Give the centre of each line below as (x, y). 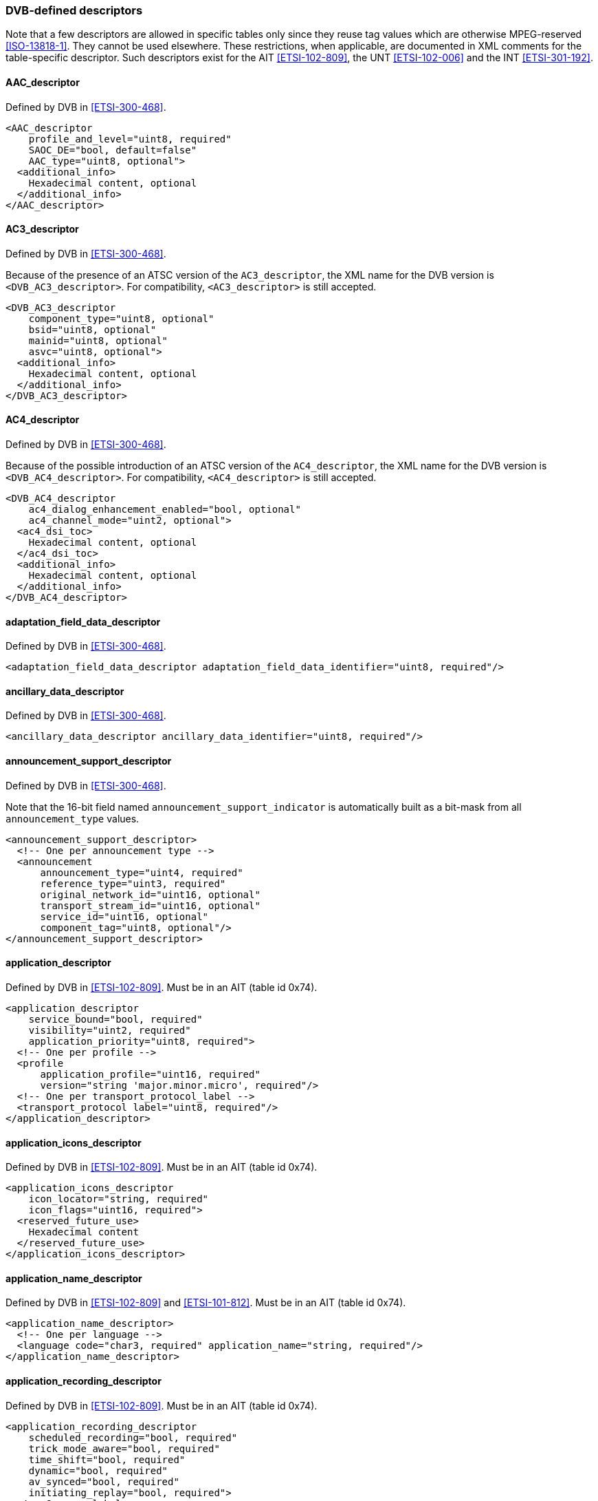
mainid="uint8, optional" (98, 340)
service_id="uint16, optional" (124, 916)
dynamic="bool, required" (98, 1470)
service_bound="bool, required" (115, 1019)
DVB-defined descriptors (74, 10)
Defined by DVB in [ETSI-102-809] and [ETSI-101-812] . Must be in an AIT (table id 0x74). (206, 1303)
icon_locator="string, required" (119, 1199)
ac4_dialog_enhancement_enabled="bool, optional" (165, 510)
